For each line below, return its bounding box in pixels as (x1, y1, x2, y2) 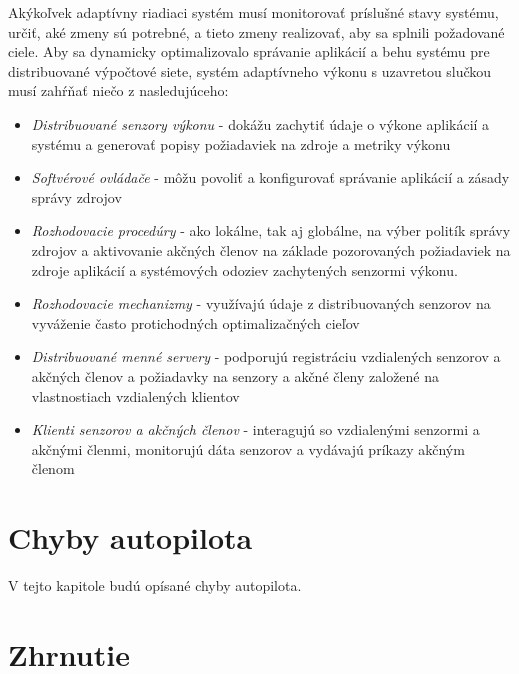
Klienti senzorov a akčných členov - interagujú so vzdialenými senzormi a (31, 419, 480, 440)
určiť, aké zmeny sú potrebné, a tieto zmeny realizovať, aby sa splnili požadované (8, 21, 505, 42)
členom (31, 458, 75, 479)
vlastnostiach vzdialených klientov (31, 385, 240, 406)
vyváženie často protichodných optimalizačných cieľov (31, 312, 360, 333)
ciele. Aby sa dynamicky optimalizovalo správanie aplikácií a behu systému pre (8, 41, 490, 62)
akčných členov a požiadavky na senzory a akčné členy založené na (31, 365, 440, 386)
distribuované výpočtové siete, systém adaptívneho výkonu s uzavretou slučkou (8, 60, 492, 81)
